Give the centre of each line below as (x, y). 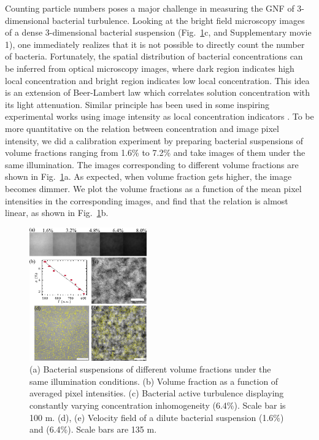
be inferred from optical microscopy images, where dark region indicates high (150, 68)
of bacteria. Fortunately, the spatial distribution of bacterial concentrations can (154, 56)
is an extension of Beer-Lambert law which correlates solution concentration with (158, 92)
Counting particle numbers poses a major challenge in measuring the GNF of (150, 8)
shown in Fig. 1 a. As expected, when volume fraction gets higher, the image (148, 176)
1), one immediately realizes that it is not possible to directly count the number (155, 44)
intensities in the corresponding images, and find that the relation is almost (147, 200)
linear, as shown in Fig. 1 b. (57, 213)
